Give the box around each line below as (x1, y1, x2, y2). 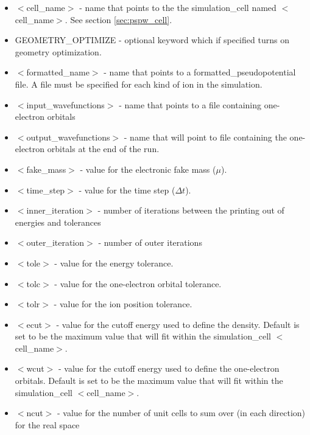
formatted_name (26, 66, 90, 78)
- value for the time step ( (79, 183, 175, 196)
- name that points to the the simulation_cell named (79, 1, 277, 13)
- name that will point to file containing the (124, 130, 287, 143)
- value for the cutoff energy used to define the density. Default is (56, 318, 300, 330)
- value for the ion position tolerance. (54, 298, 192, 310)
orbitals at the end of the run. (47, 142, 160, 155)
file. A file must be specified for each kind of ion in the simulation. (15, 77, 262, 90)
